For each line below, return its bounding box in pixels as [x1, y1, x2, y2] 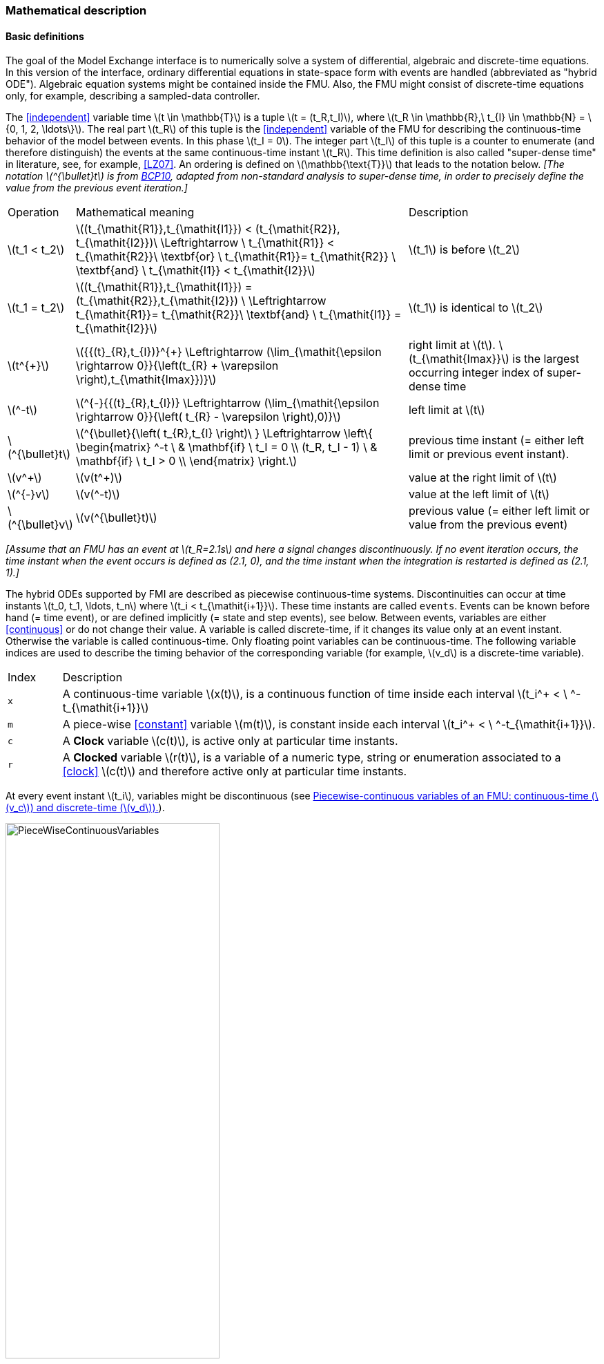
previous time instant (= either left [408, 433, 585, 448]
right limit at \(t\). [408, 338, 496, 352]
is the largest [512, 352, 580, 366]
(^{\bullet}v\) [8, 518, 73, 532]
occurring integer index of [408, 366, 544, 380]
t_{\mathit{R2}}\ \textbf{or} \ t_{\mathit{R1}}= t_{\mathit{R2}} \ [75, 249, 396, 264]
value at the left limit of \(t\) [408, 487, 550, 502]
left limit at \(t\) [408, 403, 485, 417]
